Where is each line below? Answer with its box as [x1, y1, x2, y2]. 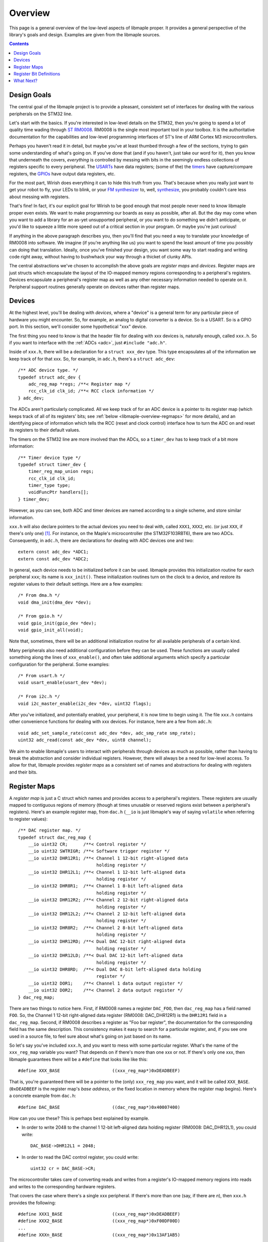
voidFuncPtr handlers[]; [28, 489, 89, 495]
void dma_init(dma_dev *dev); [18, 599, 92, 605]
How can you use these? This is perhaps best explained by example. [9, 1115, 149, 1121]
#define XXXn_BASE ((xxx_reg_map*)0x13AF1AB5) [18, 1232, 181, 1238]
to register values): [9, 816, 48, 822]
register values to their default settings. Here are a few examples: [9, 581, 143, 587]
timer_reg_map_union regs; [28, 468, 94, 474]
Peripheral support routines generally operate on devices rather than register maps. [9, 284, 181, 290]
